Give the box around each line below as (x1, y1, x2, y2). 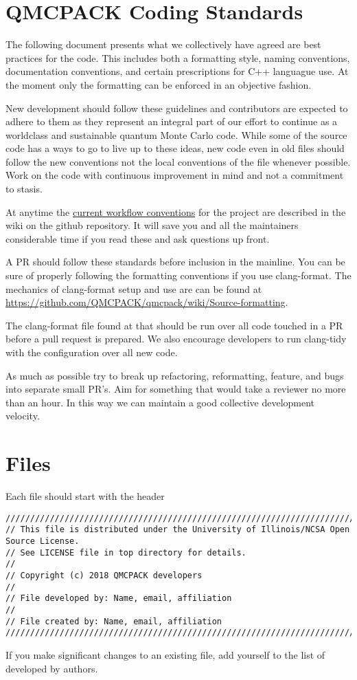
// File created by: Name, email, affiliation (5, 616, 222, 626)
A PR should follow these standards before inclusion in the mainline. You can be (5, 254, 345, 269)
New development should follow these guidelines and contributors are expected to (5, 100, 348, 115)
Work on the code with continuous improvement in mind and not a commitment (5, 168, 344, 182)
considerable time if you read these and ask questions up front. (5, 231, 270, 245)
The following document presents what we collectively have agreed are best (5, 37, 321, 52)
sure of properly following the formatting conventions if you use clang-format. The (5, 268, 352, 283)
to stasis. (5, 182, 43, 196)
